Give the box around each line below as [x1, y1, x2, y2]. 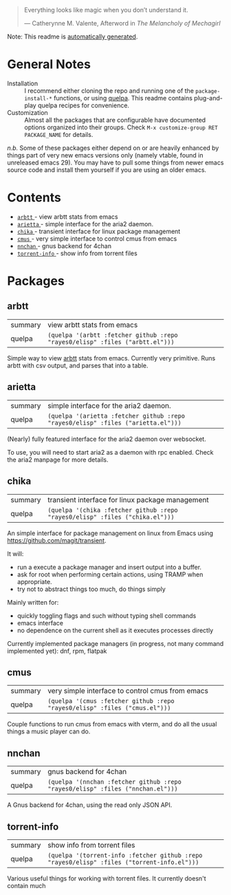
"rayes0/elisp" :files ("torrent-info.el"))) [47, 858, 199, 866]
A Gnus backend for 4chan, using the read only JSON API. [7, 801, 173, 809]
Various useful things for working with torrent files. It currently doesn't [7, 874, 206, 883]
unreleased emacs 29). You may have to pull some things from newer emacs [7, 158, 224, 166]
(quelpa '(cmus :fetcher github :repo [47, 698, 175, 705]
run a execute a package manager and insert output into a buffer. [16, 563, 201, 571]
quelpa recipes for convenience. [37, 101, 129, 109]
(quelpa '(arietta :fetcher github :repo [47, 412, 186, 420]
